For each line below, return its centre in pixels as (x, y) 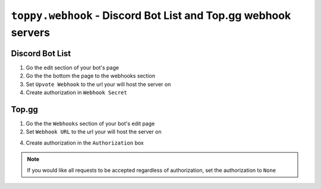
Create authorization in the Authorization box (85, 143)
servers (31, 32)
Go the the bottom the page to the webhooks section (91, 76)
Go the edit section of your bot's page (72, 68)
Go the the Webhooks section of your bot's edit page (90, 123)
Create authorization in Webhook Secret (76, 92)
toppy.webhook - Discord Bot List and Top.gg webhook (151, 15)
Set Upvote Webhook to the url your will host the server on (98, 84)
